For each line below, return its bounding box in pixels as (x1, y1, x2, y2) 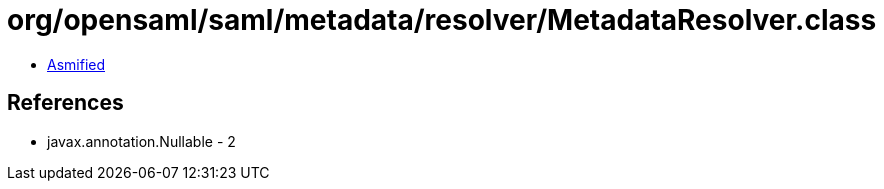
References (7, 90, 124, 116)
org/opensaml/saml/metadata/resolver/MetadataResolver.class (7, 3, 877, 37)
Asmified (47, 55, 106, 73)
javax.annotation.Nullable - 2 (47, 132, 236, 150)
